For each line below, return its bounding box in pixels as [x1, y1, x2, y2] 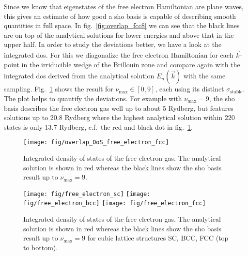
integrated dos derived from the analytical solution [4, 71, 155, 81]
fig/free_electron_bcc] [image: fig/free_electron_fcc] [23, 200, 206, 207]
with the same [183, 71, 226, 81]
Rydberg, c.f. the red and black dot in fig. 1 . [59, 121, 193, 132]
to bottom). [23, 242, 58, 252]
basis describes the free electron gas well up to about [4, 103, 161, 113]
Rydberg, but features [168, 103, 233, 113]
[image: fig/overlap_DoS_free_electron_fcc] [23, 139, 169, 146]
